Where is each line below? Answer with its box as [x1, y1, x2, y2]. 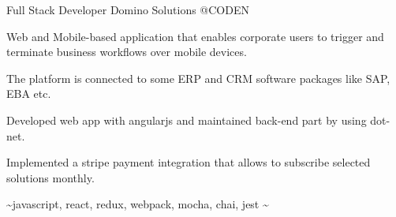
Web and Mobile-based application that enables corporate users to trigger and [6, 28, 384, 44]
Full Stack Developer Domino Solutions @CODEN [6, 2, 249, 17]
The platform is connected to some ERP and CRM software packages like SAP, [6, 69, 390, 86]
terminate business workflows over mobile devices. [6, 43, 247, 60]
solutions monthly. [6, 169, 95, 185]
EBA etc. [6, 85, 51, 102]
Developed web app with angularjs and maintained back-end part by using [6, 111, 367, 128]
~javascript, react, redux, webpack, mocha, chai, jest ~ [6, 196, 269, 212]
